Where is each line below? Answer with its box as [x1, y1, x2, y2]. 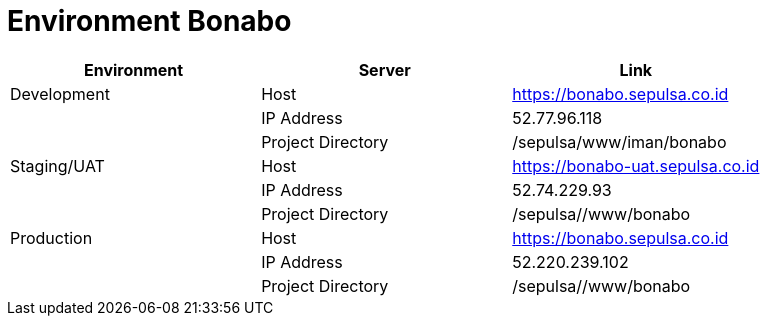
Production [10, 227, 93, 248]
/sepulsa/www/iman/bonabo [512, 131, 727, 152]
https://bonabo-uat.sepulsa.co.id [512, 155, 760, 176]
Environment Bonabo [7, 4, 292, 38]
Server [358, 59, 411, 80]
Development [10, 83, 110, 104]
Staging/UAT [10, 155, 105, 176]
